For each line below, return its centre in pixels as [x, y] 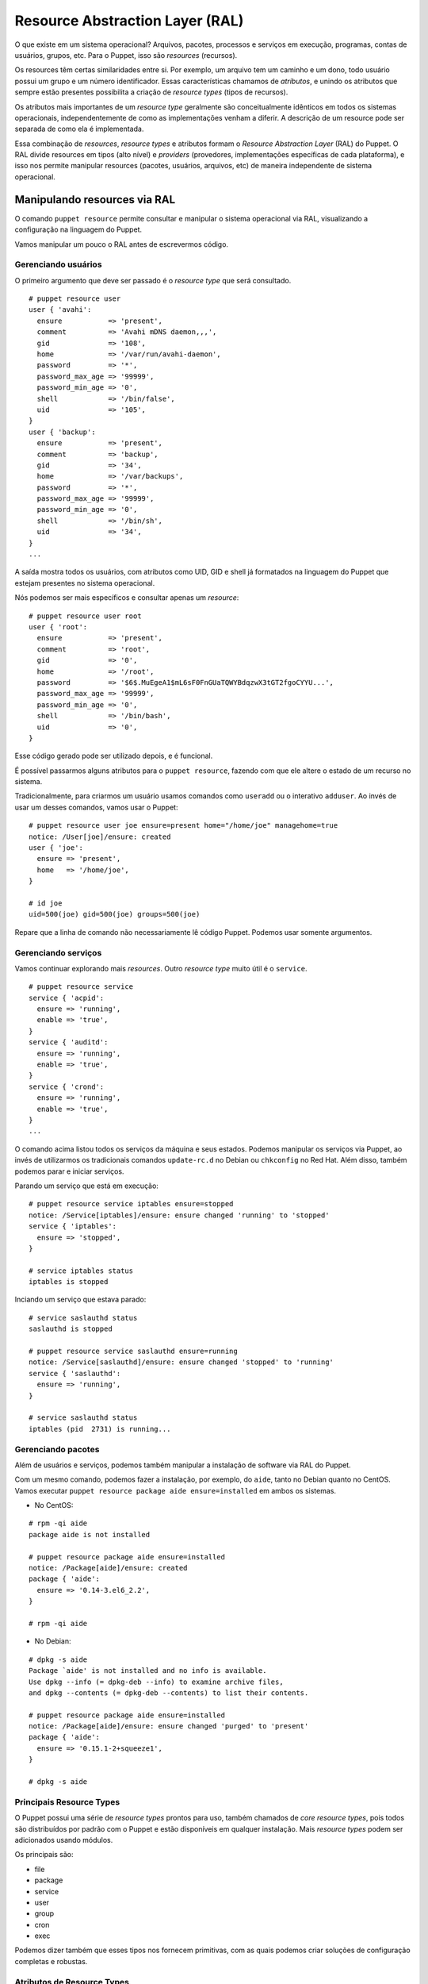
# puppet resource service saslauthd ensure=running [133, 1352]
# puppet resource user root [85, 616]
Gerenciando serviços [58, 952]
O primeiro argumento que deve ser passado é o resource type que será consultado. [153, 280]
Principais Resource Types [67, 1801]
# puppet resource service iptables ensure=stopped [131, 1204]
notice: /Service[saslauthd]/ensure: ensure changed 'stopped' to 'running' [182, 1362]
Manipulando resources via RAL [95, 200]
